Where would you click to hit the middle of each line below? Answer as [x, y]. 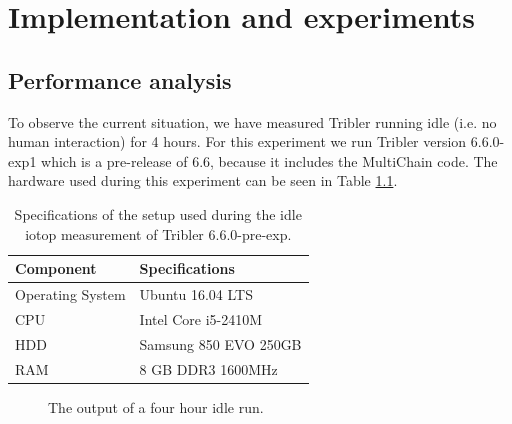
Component [56, 268]
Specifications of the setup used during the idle [158, 213]
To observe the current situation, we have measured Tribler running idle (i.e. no [252, 121]
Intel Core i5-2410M [201, 318]
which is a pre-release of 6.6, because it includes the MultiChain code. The [269, 160]
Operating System [70, 293]
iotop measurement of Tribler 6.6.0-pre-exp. [158, 233]
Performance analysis [120, 79]
